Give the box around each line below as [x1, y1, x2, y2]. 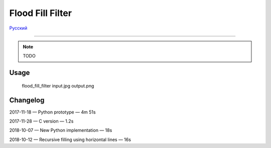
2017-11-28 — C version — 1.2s [9, 118, 74, 124]
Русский [9, 25, 28, 31]
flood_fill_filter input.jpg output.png [22, 82, 94, 88]
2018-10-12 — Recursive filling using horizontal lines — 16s [9, 136, 131, 142]
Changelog [9, 95, 45, 104]
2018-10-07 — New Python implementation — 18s [9, 127, 112, 133]
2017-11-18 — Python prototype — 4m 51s [9, 109, 96, 115]
